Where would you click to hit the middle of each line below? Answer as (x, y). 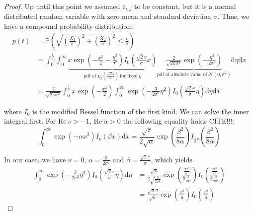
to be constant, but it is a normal (185, 6)
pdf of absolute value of (182, 74)
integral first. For (30, 121)
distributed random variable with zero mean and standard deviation (108, 16)
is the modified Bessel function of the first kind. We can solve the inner (141, 111)
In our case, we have (35, 159)
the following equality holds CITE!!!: (179, 121)
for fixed (129, 76)
